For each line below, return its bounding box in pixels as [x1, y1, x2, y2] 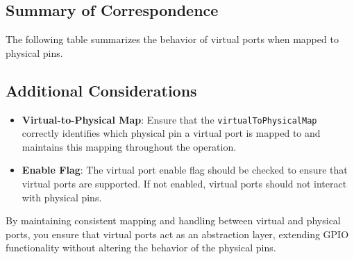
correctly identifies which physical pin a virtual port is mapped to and [22, 126, 321, 140]
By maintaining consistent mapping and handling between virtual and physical [6, 213, 341, 228]
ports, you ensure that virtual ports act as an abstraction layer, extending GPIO [6, 226, 349, 241]
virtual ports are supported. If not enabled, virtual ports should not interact [22, 176, 347, 191]
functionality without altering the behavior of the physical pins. [6, 240, 276, 255]
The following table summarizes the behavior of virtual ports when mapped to [6, 32, 339, 47]
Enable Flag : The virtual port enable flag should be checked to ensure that [22, 162, 348, 177]
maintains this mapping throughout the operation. [22, 139, 237, 153]
